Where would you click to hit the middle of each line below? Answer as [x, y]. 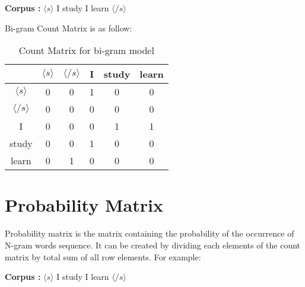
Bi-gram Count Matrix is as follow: [69, 28]
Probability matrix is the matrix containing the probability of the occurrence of [150, 233]
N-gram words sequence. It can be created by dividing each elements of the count [153, 245]
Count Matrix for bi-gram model [86, 50]
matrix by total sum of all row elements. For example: [103, 256]
